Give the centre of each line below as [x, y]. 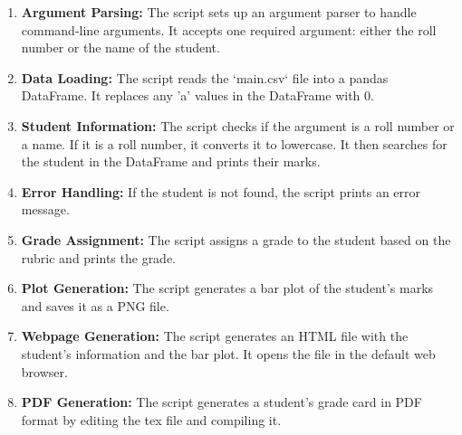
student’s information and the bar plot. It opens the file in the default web [228, 353]
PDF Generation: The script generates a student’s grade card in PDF [221, 402]
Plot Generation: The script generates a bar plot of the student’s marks [227, 288]
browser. [44, 371]
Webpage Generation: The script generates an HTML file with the [215, 336]
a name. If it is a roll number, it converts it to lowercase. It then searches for [234, 143]
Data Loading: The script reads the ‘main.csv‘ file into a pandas [205, 77]
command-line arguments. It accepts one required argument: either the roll [229, 29]
